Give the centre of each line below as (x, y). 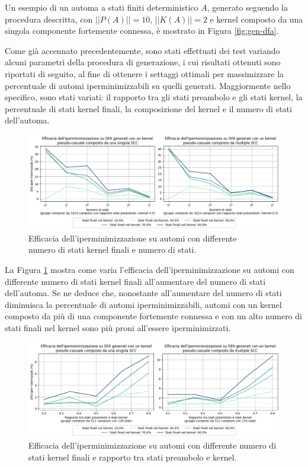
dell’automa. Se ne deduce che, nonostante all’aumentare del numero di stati (143, 293)
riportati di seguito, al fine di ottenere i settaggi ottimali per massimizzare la (145, 73)
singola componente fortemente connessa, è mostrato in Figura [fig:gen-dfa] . (142, 31)
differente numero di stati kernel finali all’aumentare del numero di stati (135, 281)
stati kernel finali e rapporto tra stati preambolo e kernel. (133, 457)
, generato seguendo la (247, 7)
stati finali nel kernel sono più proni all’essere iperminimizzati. (118, 327)
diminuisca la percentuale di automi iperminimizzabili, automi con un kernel (143, 304)
